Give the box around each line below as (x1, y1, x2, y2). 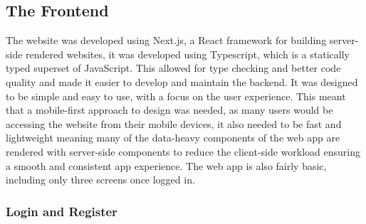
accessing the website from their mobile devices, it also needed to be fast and (6, 116, 342, 131)
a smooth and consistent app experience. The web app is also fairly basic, (6, 158, 327, 173)
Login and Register (6, 202, 117, 220)
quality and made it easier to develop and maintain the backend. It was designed (6, 74, 358, 89)
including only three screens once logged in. (6, 172, 195, 187)
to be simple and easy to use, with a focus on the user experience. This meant (6, 88, 346, 103)
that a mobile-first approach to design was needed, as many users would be (6, 102, 333, 117)
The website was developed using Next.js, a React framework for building (6, 33, 327, 48)
